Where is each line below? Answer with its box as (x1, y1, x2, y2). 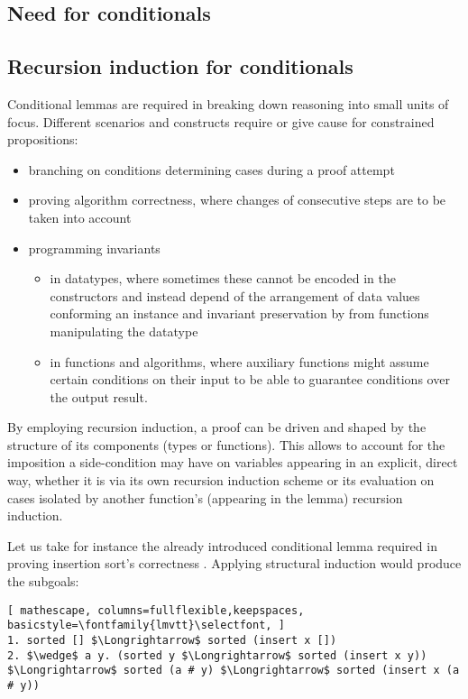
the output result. (50, 387, 148, 406)
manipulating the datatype (50, 321, 198, 340)
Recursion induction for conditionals (7, 52, 353, 80)
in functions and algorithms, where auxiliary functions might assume (50, 352, 429, 371)
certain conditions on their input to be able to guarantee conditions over (50, 370, 450, 389)
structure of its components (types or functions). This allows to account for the (7, 435, 445, 454)
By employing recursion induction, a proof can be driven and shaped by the (7, 418, 427, 437)
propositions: (7, 130, 78, 149)
